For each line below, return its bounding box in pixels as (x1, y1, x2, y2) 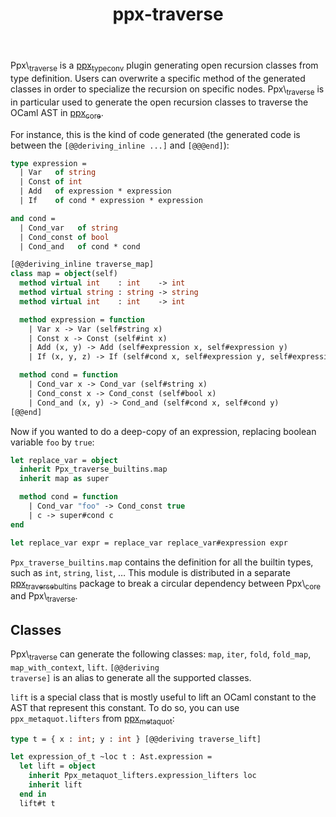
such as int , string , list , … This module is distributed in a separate (10, 566, 291, 578)
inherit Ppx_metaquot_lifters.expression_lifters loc (28, 771, 257, 781)
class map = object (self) (10, 269, 118, 279)
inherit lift (28, 780, 83, 790)
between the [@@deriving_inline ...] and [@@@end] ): (10, 139, 230, 151)
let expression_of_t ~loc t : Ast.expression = (10, 752, 213, 762)
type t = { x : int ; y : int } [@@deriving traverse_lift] (10, 734, 262, 744)
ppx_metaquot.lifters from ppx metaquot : (10, 712, 175, 727)
